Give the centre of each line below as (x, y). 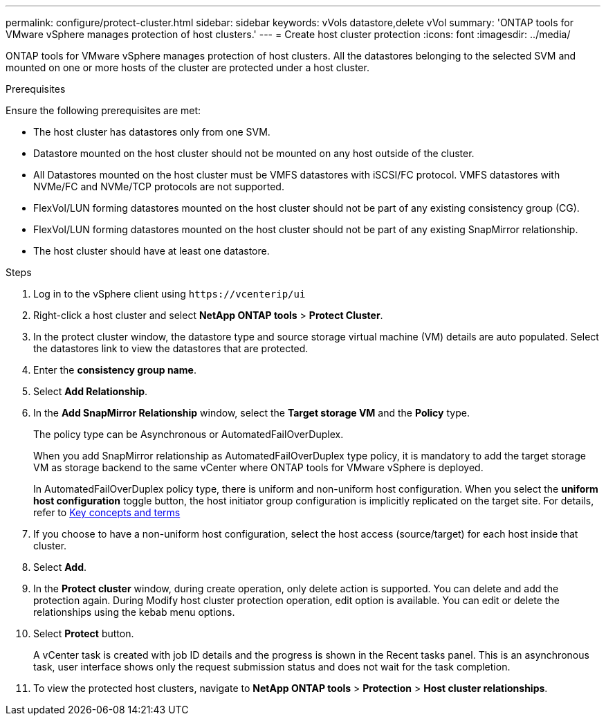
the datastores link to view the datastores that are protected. (171, 348)
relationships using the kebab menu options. (134, 612)
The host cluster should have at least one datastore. (151, 251)
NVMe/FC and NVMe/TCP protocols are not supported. (159, 186)
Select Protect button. (84, 633)
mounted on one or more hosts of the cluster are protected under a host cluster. (187, 67)
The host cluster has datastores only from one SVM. (152, 132)
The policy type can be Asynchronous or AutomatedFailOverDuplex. (189, 434)
